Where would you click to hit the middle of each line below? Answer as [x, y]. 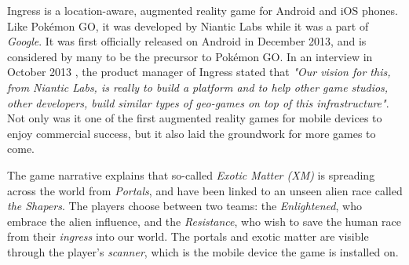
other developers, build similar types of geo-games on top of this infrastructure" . [198, 102]
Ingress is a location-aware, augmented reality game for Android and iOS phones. [203, 10]
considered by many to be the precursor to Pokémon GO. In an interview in [190, 56]
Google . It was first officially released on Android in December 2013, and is [187, 41]
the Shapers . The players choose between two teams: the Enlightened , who [184, 206]
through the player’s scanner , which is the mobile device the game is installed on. [203, 251]
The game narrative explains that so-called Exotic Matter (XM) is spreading [191, 174]
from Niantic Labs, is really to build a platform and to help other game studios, [198, 87]
